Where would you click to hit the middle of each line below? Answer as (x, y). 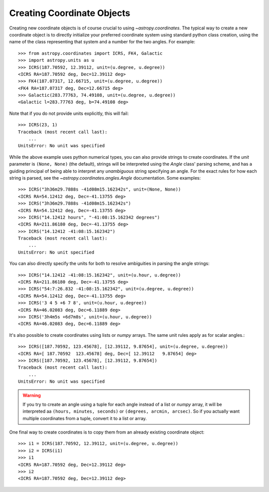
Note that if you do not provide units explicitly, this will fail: (69, 113)
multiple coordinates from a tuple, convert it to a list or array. (85, 418)
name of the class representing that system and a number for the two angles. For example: (102, 42)
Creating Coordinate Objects (70, 13)
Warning (32, 395)
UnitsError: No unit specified (56, 252)
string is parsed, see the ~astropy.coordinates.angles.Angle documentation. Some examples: (105, 178)
